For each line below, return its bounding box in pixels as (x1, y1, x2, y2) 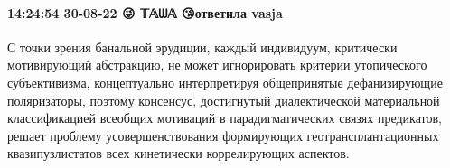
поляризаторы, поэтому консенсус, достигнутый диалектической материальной (7, 90, 440, 109)
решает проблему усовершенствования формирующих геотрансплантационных (7, 126, 439, 145)
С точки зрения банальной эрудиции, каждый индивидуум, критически (7, 37, 398, 56)
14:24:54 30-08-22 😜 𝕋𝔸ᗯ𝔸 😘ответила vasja (7, 3, 283, 22)
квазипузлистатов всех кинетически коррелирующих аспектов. (7, 144, 350, 163)
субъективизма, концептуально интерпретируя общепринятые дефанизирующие (7, 72, 443, 91)
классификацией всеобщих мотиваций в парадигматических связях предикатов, (7, 108, 442, 127)
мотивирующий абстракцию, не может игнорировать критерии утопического (7, 55, 427, 74)
